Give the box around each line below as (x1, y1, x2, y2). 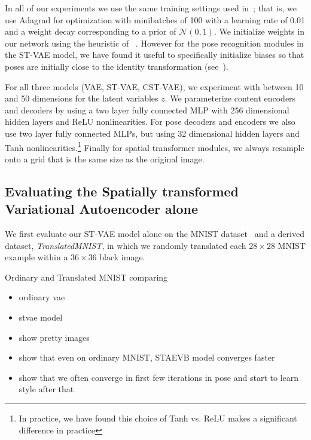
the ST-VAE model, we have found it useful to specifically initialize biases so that (5, 48, 304, 61)
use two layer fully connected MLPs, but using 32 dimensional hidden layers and (5, 127, 300, 139)
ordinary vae (19, 291, 65, 303)
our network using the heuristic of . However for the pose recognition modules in (5, 36, 304, 49)
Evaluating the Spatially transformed (5, 181, 239, 200)
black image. (99, 251, 145, 263)
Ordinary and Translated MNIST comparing (5, 270, 168, 283)
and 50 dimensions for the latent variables (5, 92, 158, 104)
